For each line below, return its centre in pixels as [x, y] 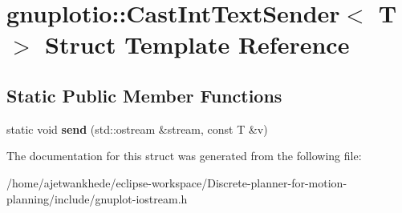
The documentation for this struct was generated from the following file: [184, 156]
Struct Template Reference [197, 44]
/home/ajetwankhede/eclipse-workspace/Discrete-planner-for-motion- [177, 182]
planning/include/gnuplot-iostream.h [97, 198]
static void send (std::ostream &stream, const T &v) [137, 129]
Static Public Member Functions [144, 95]
